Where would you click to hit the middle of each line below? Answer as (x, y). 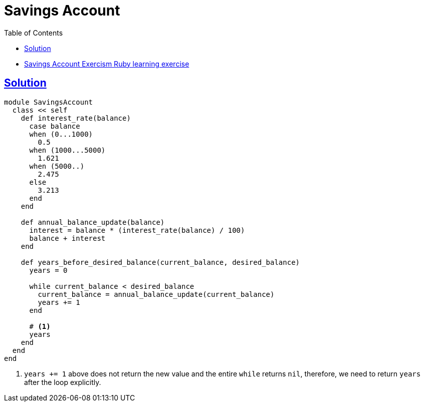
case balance (55, 126)
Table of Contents (34, 33)
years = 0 (48, 270)
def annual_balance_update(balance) (93, 222)
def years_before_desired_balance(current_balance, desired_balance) (160, 262)
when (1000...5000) (67, 150)
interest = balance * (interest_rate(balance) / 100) (137, 230)
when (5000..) (57, 166)
